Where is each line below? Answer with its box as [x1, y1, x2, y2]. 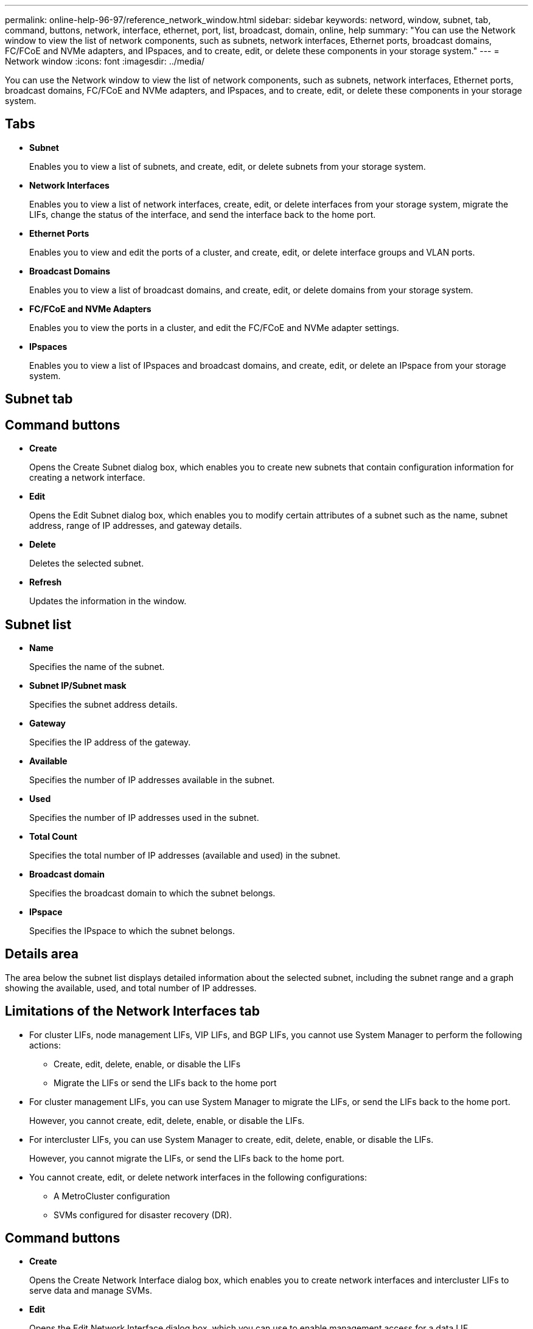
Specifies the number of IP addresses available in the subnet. [29, 774, 275, 785]
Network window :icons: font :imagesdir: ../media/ [5, 56, 205, 66]
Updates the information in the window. [29, 596, 187, 607]
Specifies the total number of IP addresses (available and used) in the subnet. [29, 849, 341, 860]
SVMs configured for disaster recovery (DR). [54, 1209, 232, 1220]
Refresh [29, 577, 62, 588]
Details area [5, 946, 78, 962]
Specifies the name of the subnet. [29, 661, 165, 672]
